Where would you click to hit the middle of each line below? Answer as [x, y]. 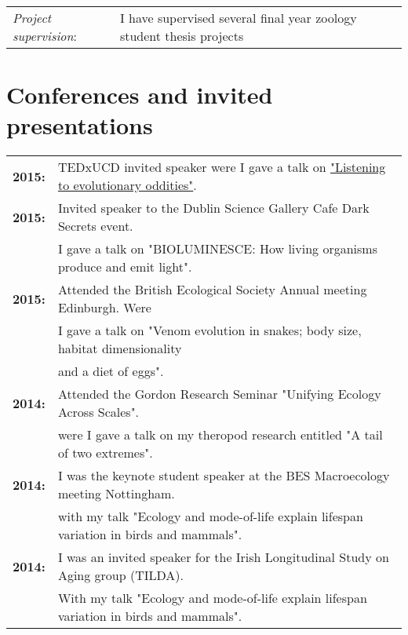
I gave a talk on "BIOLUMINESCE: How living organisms [217, 249]
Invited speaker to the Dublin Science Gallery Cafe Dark [213, 208]
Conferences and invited [140, 95]
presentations [80, 125]
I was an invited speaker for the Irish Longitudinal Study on [223, 557]
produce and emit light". [125, 267]
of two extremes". [105, 453]
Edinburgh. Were [104, 308]
